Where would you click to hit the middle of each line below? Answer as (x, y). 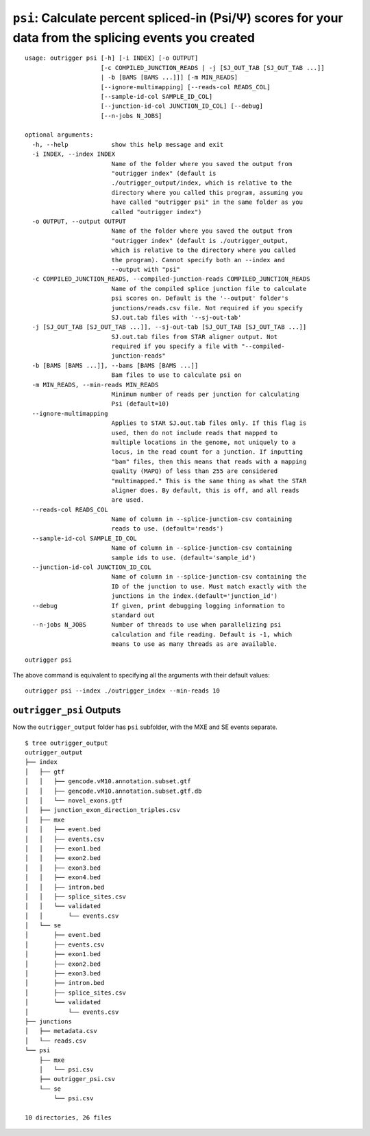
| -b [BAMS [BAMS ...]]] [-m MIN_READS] (169, 78)
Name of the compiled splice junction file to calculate (209, 289)
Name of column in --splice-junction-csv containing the (209, 577)
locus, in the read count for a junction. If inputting (207, 452)
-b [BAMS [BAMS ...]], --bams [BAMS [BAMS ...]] (115, 365)
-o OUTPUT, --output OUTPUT (79, 221)
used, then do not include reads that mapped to (195, 433)
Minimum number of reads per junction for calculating (205, 394)
